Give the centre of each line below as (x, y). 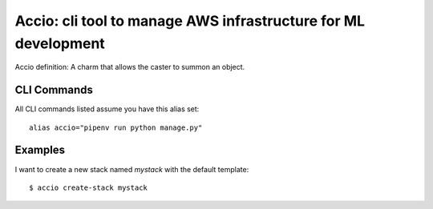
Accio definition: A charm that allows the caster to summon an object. (130, 67)
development (60, 43)
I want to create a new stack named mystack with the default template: (132, 169)
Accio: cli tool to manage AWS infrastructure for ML (190, 21)
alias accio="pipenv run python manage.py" (116, 127)
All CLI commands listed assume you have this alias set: (107, 109)
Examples (40, 150)
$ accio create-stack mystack (89, 187)
